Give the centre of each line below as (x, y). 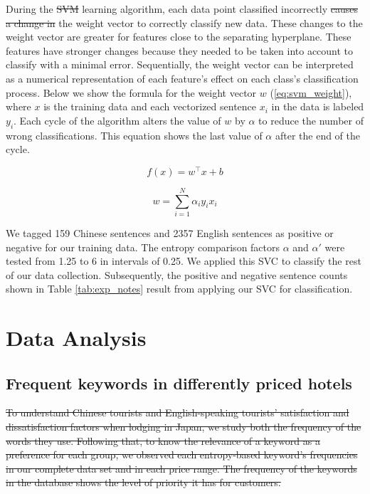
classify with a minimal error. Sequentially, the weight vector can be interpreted (180, 64)
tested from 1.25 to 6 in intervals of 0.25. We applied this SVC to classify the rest (184, 261)
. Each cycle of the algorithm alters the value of (117, 120)
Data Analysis (76, 338)
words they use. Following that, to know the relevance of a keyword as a (163, 440)
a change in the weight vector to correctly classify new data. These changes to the (184, 22)
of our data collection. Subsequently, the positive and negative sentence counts (177, 274)
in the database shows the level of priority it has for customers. (143, 482)
